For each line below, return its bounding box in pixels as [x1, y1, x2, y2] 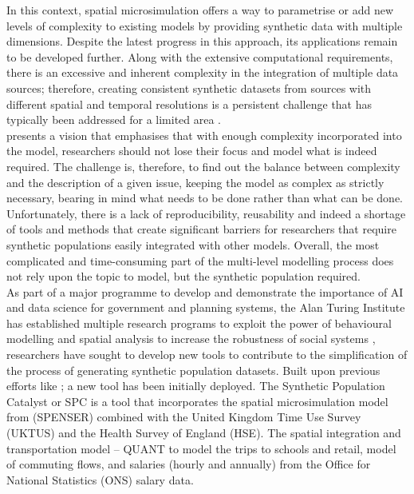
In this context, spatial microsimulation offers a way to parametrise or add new [6, 2, 394, 18]
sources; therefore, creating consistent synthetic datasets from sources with [6, 79, 372, 96]
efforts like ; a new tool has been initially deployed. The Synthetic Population [6, 377, 385, 394]
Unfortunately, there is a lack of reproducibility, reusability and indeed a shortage [6, 205, 406, 221]
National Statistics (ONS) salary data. [6, 471, 194, 488]
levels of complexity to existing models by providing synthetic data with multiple [6, 17, 403, 34]
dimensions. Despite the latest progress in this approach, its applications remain [6, 33, 398, 50]
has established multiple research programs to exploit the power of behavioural [6, 314, 392, 331]
